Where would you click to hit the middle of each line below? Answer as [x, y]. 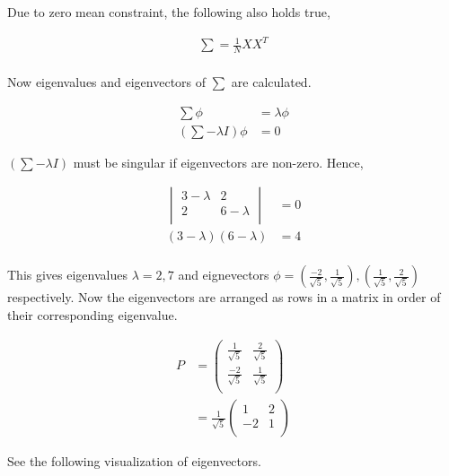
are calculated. [271, 81]
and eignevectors [224, 275]
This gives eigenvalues [67, 275]
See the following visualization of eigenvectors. [134, 461]
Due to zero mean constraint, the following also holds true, [169, 12]
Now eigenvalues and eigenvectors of [107, 81]
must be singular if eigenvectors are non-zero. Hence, [218, 162]
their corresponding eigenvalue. [92, 314]
